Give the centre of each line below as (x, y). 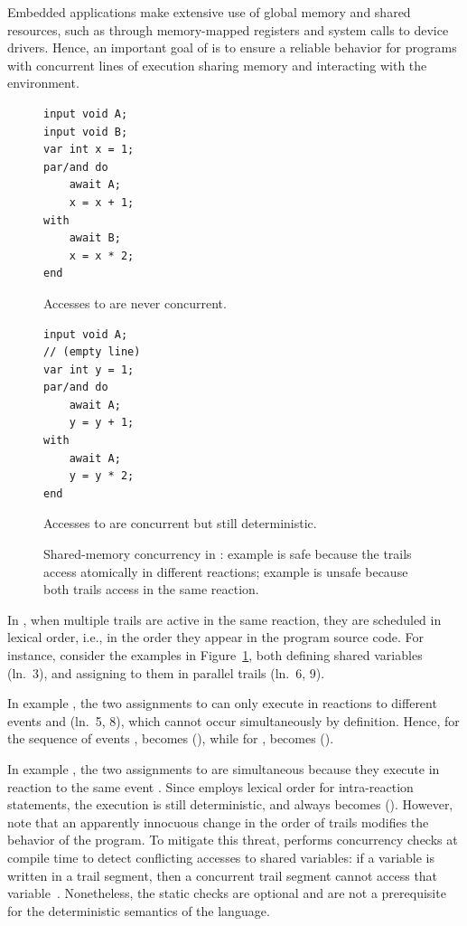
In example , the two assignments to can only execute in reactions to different (222, 703)
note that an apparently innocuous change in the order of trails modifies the (218, 822)
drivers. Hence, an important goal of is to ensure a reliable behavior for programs (232, 47)
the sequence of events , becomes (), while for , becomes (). (171, 738)
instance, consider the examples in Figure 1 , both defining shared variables (215, 655)
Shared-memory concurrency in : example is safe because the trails (228, 554)
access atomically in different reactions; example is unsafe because (226, 571)
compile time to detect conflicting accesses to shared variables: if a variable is (221, 857)
